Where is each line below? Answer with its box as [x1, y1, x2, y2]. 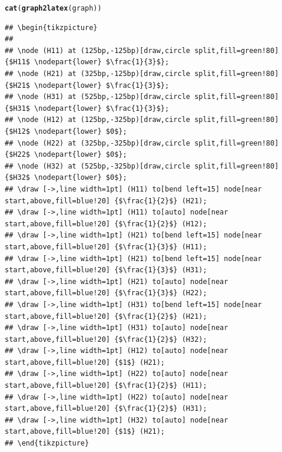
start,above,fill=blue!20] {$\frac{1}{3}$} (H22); [5, 289, 207, 298]
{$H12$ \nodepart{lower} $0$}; [5, 127, 127, 136]
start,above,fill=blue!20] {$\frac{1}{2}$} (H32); [5, 335, 207, 344]
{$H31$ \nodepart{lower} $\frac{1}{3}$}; [5, 104, 170, 113]
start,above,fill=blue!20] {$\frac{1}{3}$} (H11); [5, 242, 207, 251]
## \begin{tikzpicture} [5, 23, 98, 32]
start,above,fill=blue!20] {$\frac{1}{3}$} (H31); [5, 266, 207, 275]
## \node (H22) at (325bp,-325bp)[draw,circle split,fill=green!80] [5, 138, 279, 147]
